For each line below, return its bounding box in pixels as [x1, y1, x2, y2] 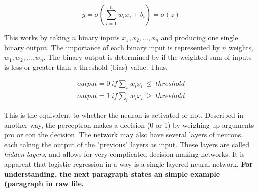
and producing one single [161, 32, 238, 42]
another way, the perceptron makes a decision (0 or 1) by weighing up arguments [4, 119, 254, 130]
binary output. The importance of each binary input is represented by [4, 42, 220, 52]
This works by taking [4, 32, 70, 42]
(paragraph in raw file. [4, 178, 84, 189]
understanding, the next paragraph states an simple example [4, 168, 220, 179]
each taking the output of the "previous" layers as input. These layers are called [4, 139, 249, 149]
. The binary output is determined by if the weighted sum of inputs [43, 52, 252, 62]
